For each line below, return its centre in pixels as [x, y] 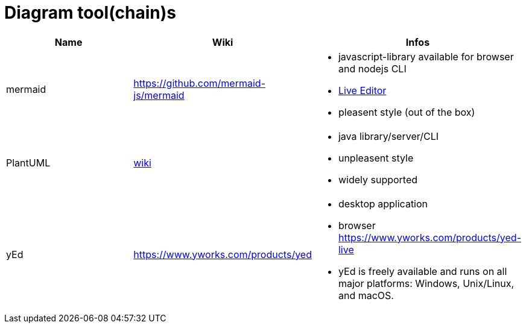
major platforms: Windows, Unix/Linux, [426, 283]
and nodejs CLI [372, 68]
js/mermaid [159, 95]
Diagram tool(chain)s [90, 13]
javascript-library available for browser [426, 56]
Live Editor [362, 90]
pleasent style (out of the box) [407, 112]
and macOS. [366, 295]
